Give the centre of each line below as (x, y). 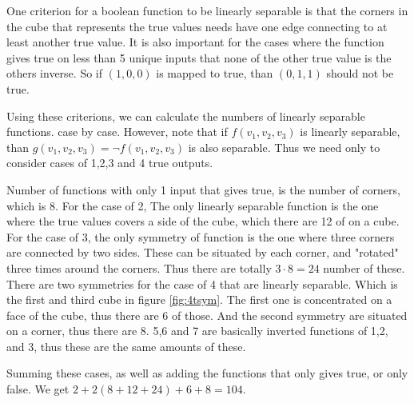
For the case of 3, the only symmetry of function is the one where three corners (201, 236)
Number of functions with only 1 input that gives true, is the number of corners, (203, 189)
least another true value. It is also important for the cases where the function (195, 42)
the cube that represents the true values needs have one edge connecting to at (197, 26)
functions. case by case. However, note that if (117, 132)
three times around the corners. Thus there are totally (139, 267)
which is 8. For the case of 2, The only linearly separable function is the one (193, 205)
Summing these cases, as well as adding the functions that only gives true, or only (207, 373)
